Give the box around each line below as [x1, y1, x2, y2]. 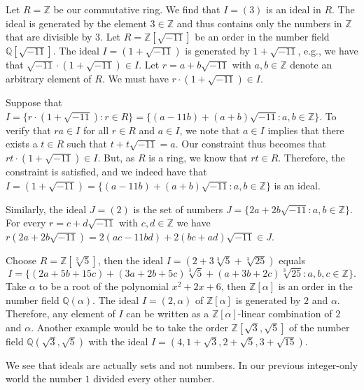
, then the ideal [97, 252, 163, 267]
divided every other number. [93, 371, 215, 386]
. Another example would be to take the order [31, 319, 228, 334]
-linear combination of [237, 306, 332, 321]
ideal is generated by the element [6, 15, 147, 30]
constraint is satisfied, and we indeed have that [6, 164, 207, 178]
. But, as [97, 150, 135, 164]
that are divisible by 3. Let [6, 29, 121, 44]
